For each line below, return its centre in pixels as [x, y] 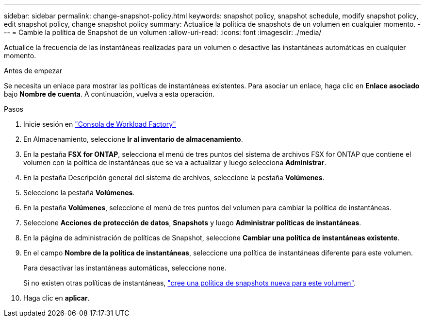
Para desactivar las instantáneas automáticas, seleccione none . [125, 268]
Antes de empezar [33, 71]
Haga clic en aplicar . [57, 298]
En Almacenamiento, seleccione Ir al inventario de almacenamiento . [133, 139]
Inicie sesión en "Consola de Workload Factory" [100, 124]
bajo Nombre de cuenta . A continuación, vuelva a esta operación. [109, 94]
